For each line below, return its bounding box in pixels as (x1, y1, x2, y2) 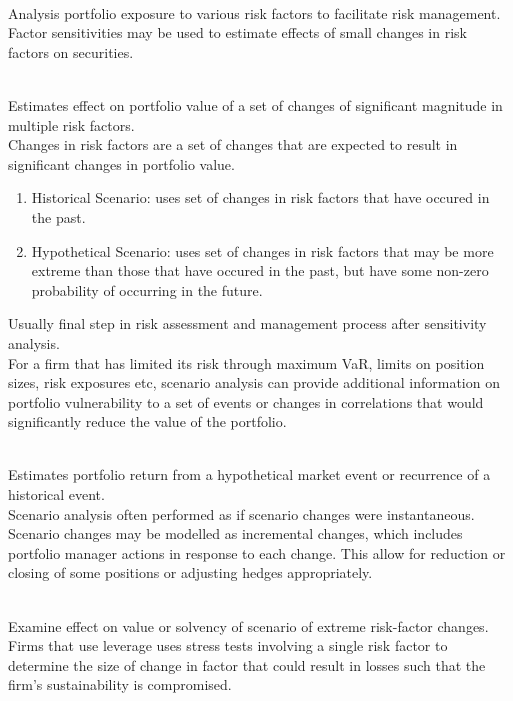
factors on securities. (8, 41, 134, 62)
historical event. (8, 484, 105, 505)
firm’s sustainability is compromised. (8, 674, 232, 695)
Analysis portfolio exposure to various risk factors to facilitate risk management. (8, 2, 501, 23)
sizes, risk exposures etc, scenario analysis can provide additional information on (8, 372, 500, 393)
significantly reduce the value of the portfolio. (8, 411, 287, 432)
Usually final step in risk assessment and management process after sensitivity (8, 313, 487, 334)
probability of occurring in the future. (31, 279, 263, 300)
